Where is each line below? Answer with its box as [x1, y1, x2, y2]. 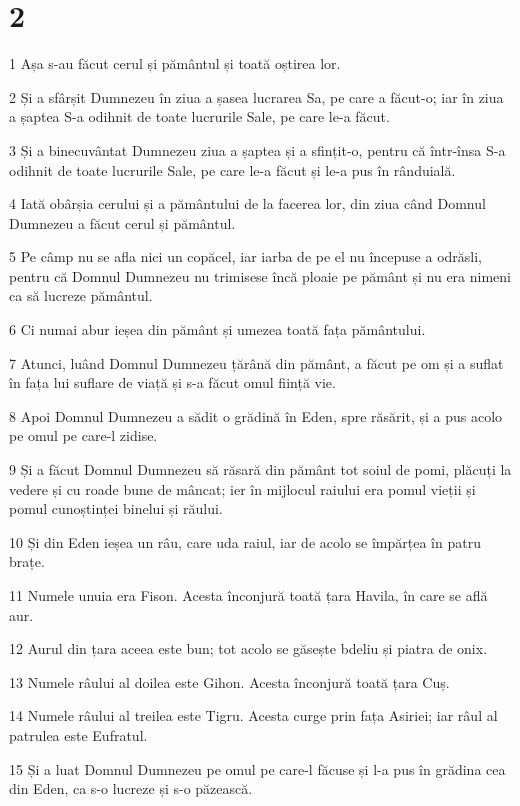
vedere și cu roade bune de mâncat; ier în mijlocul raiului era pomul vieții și [9, 478, 476, 499]
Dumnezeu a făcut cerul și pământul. [9, 212, 236, 233]
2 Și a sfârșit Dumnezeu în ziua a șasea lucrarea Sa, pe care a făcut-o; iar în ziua [9, 86, 504, 107]
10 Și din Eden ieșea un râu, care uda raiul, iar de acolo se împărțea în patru [9, 531, 481, 552]
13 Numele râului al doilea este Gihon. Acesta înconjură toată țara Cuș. [9, 671, 450, 692]
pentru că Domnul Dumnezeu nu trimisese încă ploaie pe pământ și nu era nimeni [9, 265, 511, 286]
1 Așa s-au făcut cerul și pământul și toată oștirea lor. [9, 53, 341, 74]
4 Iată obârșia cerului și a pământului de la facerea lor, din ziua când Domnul [9, 193, 486, 214]
